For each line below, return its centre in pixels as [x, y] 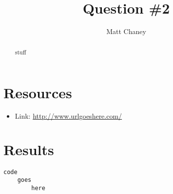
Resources [38, 93]
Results [29, 149]
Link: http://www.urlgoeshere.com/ [68, 116]
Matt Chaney [126, 31]
